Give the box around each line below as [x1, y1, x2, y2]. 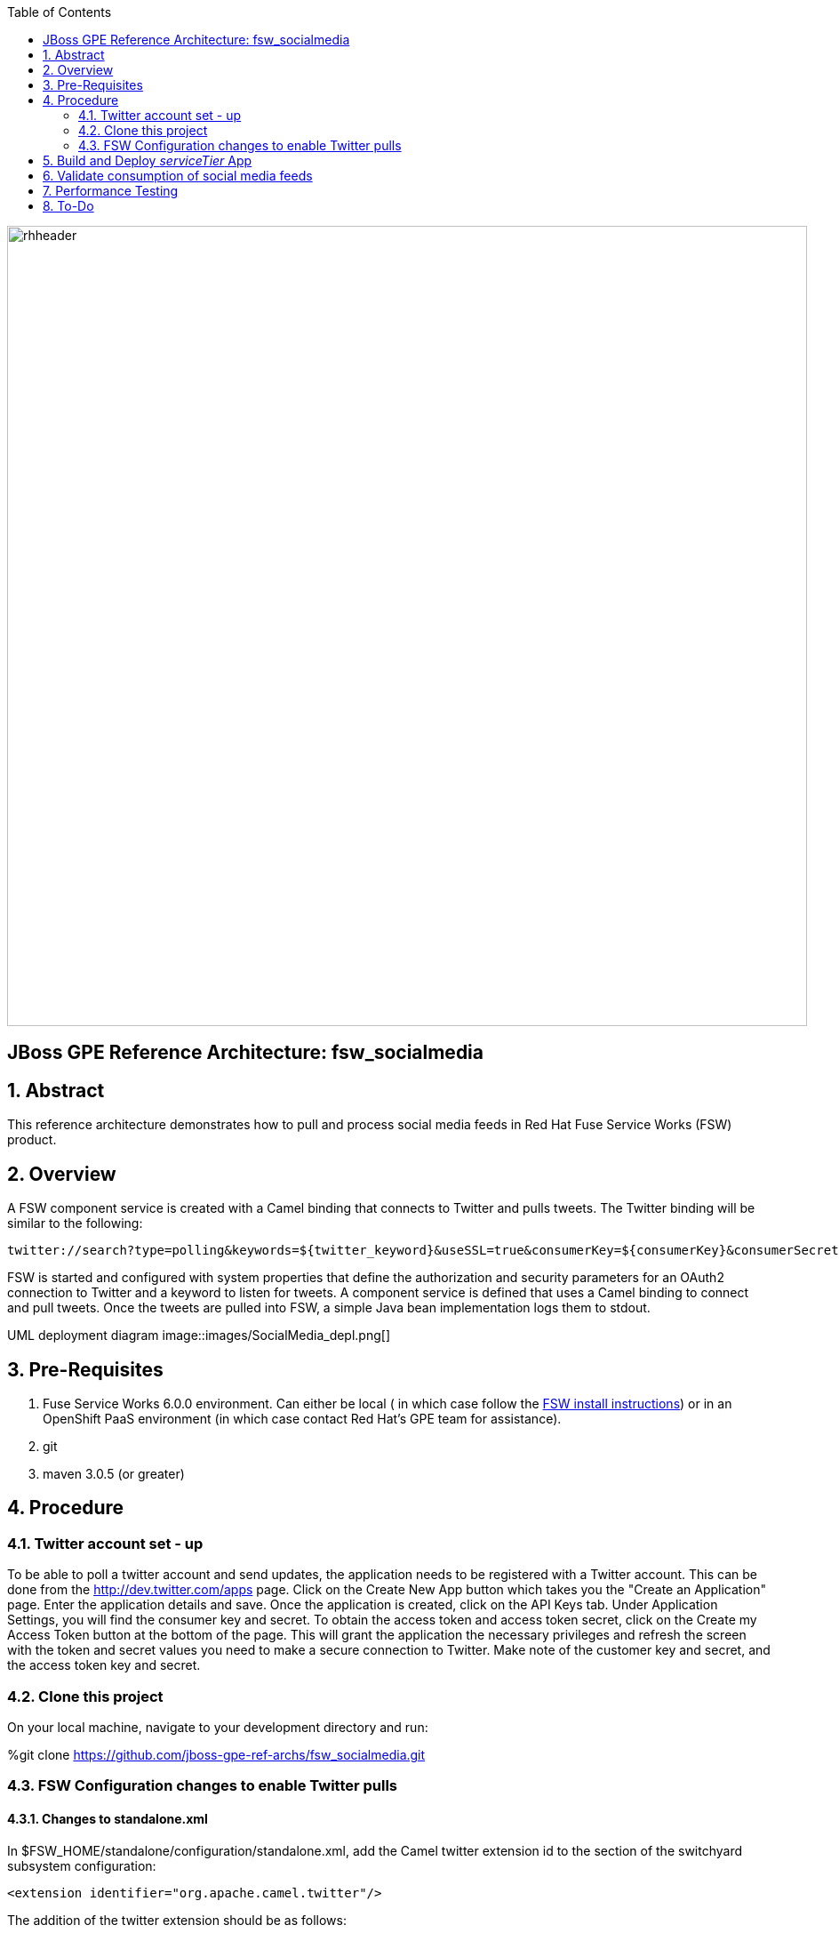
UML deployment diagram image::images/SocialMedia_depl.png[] [7, 1327, 390, 1343]
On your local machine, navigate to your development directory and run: [7, 1719, 428, 1735]
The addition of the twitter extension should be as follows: [7, 1912, 347, 1928]
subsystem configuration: [7, 1857, 156, 1873]
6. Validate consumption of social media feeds [43, 168, 313, 183]
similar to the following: [7, 1215, 143, 1231]
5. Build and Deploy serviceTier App [43, 153, 252, 168]
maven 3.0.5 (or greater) [43, 1465, 185, 1481]
